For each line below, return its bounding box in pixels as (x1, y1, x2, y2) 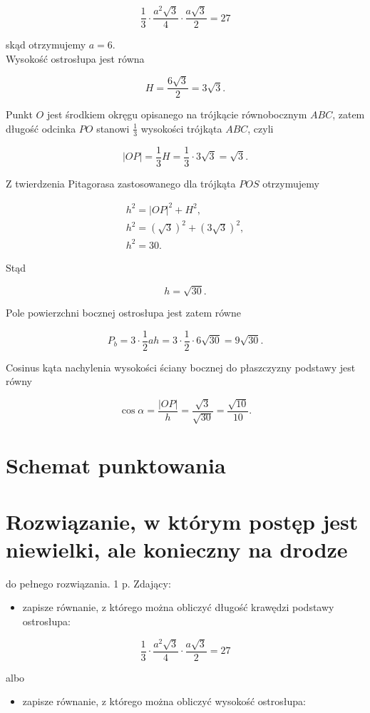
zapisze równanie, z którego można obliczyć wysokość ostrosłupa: (22, 694, 306, 709)
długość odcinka (6, 120, 76, 135)
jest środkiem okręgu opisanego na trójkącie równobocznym (46, 107, 307, 122)
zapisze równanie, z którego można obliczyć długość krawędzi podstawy (22, 600, 334, 615)
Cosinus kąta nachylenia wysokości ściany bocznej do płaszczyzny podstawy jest (6, 359, 356, 374)
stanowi (96, 120, 130, 135)
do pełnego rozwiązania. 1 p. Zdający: (6, 575, 171, 590)
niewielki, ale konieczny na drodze (6, 534, 348, 563)
